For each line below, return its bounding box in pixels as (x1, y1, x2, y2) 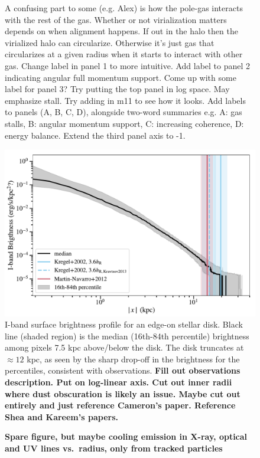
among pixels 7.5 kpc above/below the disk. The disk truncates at (5, 341, 244, 354)
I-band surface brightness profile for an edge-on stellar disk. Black (5, 318, 243, 331)
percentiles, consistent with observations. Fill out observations (5, 364, 240, 377)
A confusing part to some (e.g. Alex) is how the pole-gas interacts (5, 2, 243, 14)
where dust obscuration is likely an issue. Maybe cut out (5, 387, 240, 400)
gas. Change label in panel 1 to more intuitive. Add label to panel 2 (5, 59, 251, 71)
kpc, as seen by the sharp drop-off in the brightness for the (27, 352, 240, 365)
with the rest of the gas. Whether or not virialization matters (5, 13, 227, 25)
